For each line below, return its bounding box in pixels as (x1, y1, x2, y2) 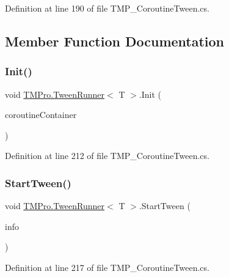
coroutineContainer (5, 108, 77, 121)
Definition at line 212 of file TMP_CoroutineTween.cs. (5, 149, 209, 162)
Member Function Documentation (5, 31, 225, 50)
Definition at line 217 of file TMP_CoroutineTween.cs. (5, 260, 209, 273)
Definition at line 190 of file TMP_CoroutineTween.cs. (5, 2, 209, 14)
